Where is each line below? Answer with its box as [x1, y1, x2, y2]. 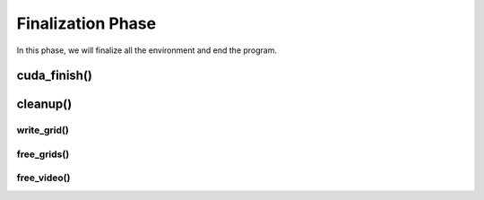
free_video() [16, 171, 71, 184]
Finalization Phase [16, 13, 157, 33]
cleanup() [16, 97, 73, 112]
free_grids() [16, 148, 70, 161]
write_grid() [16, 124, 69, 136]
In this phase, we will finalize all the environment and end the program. [16, 45, 278, 56]
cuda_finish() [16, 68, 93, 83]
